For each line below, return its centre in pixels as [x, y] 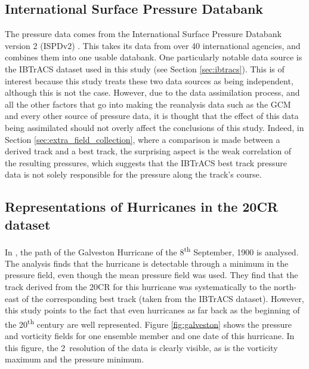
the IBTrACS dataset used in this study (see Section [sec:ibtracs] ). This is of [145, 68]
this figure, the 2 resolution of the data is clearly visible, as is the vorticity [141, 347]
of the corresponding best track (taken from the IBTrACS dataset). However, [163, 298]
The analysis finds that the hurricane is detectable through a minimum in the [147, 263]
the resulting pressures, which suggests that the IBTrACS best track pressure [146, 162]
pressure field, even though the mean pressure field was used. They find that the [152, 275]
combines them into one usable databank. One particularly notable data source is [154, 57]
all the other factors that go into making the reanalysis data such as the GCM [148, 104]
